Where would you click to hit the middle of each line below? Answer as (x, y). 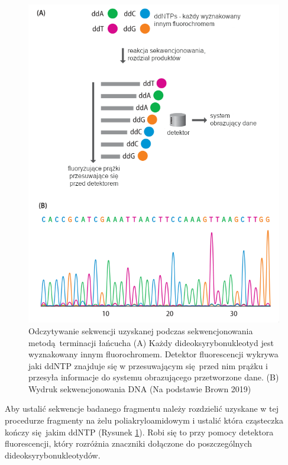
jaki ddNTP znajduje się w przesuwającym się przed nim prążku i (148, 365)
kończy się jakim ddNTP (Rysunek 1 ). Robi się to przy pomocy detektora (139, 432)
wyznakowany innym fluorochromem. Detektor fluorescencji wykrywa (153, 354)
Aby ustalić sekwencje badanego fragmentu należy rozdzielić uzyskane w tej (142, 409)
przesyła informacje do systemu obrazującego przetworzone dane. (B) (154, 377)
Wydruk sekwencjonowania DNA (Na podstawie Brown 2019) (140, 388)
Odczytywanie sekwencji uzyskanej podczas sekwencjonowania (141, 330)
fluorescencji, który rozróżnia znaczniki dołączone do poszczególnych (128, 443)
